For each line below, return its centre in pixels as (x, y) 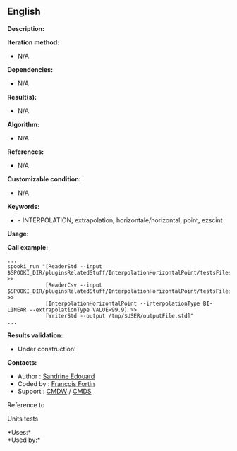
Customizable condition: (44, 179)
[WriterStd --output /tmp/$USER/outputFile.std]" (119, 316)
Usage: (18, 234)
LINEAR (17, 310)
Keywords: (24, 206)
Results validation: (35, 335)
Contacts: (22, 362)
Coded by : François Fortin (56, 383)
